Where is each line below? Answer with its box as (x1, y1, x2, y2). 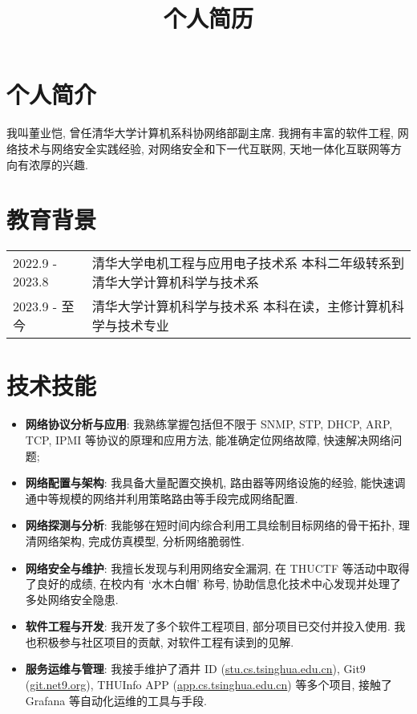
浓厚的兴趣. (28, 156, 88, 172)
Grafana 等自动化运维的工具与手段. (25, 692, 207, 708)
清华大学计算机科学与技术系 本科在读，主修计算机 (91, 297, 391, 316)
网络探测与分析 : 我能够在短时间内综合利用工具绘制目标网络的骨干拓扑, (25, 517, 395, 533)
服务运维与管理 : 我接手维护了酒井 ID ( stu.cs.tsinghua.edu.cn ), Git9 (25, 660, 366, 677)
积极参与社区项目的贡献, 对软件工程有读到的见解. (36, 633, 294, 650)
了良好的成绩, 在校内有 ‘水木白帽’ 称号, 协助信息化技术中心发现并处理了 (25, 575, 402, 592)
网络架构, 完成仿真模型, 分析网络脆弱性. (36, 532, 245, 549)
